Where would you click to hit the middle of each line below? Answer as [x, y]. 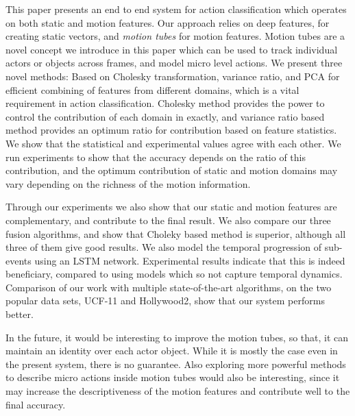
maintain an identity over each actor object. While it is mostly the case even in [172, 351]
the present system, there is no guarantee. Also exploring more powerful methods [176, 364]
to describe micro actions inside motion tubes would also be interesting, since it [173, 377]
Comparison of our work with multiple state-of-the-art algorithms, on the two [169, 287]
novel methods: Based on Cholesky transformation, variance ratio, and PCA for [173, 76]
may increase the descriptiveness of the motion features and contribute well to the [178, 391]
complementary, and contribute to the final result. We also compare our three [168, 220]
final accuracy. [36, 404]
